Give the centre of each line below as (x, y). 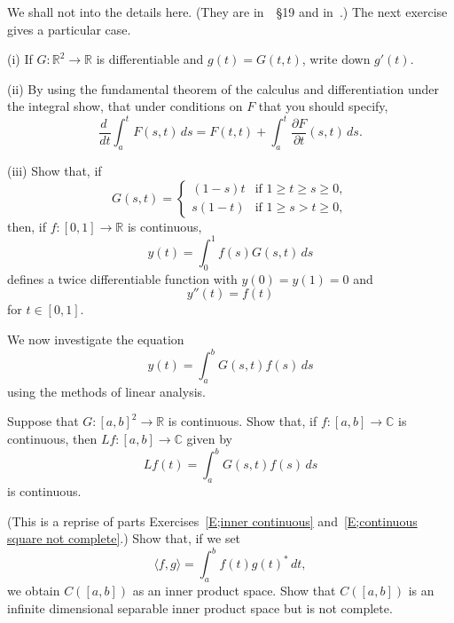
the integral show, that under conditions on (125, 106)
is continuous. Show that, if (243, 421)
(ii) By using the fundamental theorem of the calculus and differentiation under (223, 88)
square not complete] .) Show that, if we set (124, 538)
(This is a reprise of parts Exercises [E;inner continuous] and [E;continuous (212, 520)
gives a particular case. (69, 29)
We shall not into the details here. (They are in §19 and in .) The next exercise (227, 12)
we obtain (34, 590)
